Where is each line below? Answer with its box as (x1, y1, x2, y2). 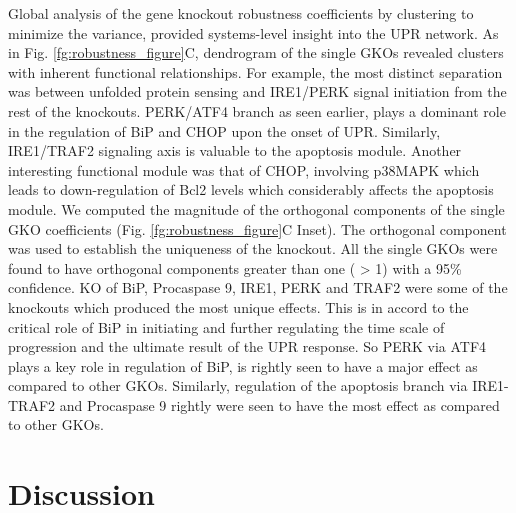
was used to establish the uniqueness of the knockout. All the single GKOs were (8, 238, 498, 259)
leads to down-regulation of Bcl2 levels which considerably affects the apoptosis (8, 179, 494, 200)
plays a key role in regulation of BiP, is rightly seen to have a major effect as (8, 355, 478, 376)
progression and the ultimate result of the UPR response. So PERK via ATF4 (8, 336, 487, 357)
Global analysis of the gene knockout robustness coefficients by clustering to (8, 3, 474, 23)
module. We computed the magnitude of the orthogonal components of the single (8, 198, 505, 219)
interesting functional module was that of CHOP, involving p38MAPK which (8, 159, 480, 180)
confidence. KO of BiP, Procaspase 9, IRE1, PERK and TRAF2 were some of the (8, 277, 508, 298)
